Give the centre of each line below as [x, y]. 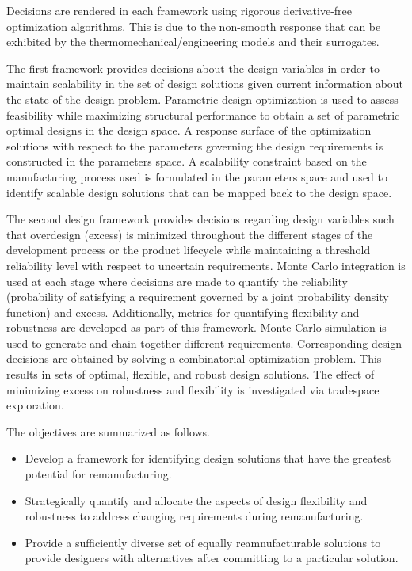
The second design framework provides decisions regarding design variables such [200, 219]
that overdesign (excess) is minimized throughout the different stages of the [190, 234]
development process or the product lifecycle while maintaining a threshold [189, 250]
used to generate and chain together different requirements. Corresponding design [204, 343]
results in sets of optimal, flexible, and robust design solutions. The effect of [191, 374]
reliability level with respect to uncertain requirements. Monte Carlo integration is [206, 265]
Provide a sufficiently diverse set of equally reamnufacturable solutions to [203, 542]
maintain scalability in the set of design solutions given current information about [205, 84]
